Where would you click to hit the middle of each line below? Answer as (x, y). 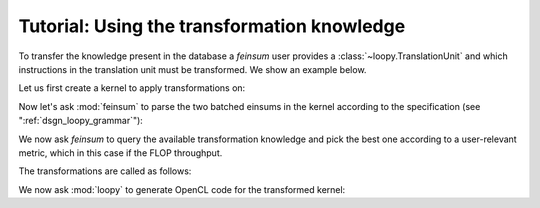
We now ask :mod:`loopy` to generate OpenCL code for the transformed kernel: (182, 189)
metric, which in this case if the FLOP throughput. (120, 152)
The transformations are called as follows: (105, 171)
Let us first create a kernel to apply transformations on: (132, 88)
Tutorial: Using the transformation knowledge (212, 26)
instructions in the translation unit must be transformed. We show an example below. (192, 69)
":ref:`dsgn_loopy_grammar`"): (81, 121)
